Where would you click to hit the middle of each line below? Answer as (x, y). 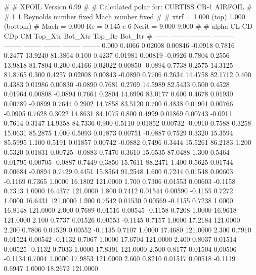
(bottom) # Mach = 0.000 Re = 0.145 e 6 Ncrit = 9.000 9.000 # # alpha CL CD (128, 26)
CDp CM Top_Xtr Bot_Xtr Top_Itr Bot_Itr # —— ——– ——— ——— (119, 35)
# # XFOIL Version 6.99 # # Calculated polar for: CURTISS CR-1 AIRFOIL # (128, 6)
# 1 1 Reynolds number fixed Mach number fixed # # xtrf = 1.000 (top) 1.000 (125, 16)
